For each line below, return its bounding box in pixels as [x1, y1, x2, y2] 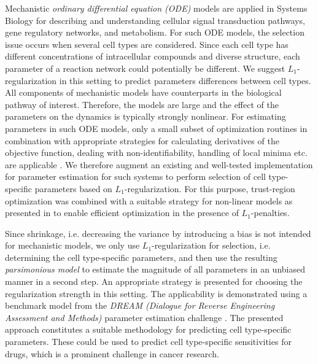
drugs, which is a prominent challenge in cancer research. [5, 347, 219, 360]
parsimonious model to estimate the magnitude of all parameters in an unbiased [5, 263, 305, 276]
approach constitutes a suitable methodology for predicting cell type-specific [5, 323, 292, 336]
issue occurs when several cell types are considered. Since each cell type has [5, 37, 289, 50]
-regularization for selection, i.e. [152, 239, 271, 252]
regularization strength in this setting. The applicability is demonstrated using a [5, 287, 308, 300]
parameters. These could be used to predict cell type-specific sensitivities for [5, 335, 292, 348]
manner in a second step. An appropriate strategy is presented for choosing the [5, 275, 303, 288]
